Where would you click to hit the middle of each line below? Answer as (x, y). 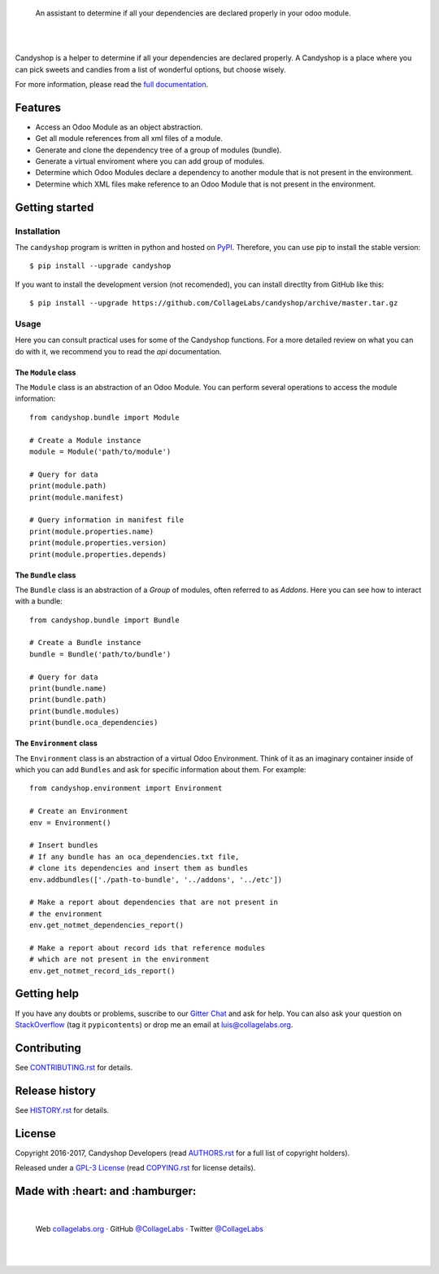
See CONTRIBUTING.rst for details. (74, 1067)
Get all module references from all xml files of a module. (129, 138)
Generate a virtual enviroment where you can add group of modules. (150, 161)
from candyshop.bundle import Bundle (105, 620)
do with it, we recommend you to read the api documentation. (119, 351)
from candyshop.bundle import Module (105, 417)
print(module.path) (68, 486)
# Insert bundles (64, 846)
